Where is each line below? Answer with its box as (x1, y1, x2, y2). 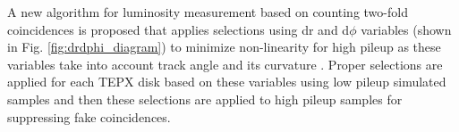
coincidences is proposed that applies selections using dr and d (7, 20, 350, 38)
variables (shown (361, 20, 452, 38)
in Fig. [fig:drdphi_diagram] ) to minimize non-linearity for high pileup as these (7, 37, 441, 56)
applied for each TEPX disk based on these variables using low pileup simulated (7, 72, 446, 91)
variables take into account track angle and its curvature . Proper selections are (7, 54, 443, 73)
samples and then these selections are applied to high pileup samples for (7, 89, 403, 108)
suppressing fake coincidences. (7, 107, 171, 126)
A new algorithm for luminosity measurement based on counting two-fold (7, 3, 408, 21)
